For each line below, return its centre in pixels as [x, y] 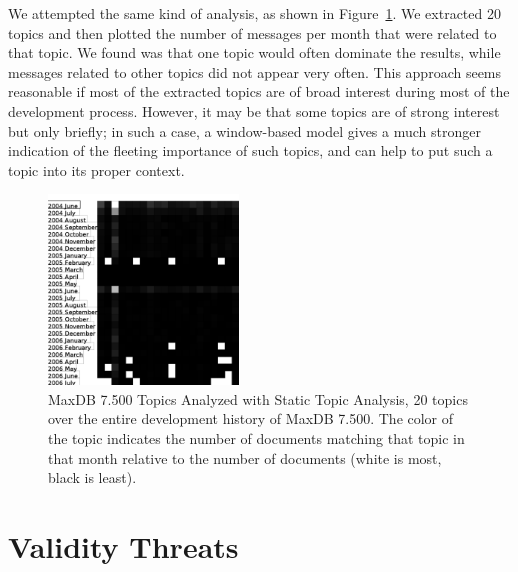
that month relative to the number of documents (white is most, [245, 457]
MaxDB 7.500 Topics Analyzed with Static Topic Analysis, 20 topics [258, 398]
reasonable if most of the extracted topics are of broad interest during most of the [259, 91]
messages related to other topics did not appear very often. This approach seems [255, 71]
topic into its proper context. [96, 169]
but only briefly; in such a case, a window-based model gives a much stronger [244, 130]
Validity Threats [123, 545]
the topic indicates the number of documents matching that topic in [256, 437]
